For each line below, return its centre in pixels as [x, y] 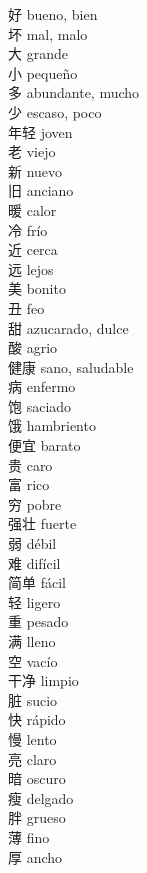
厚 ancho [35, 856]
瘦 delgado [41, 797]
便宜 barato [44, 445]
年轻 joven [40, 131]
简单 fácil [37, 582]
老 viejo [32, 151]
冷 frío [28, 229]
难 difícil [34, 562]
